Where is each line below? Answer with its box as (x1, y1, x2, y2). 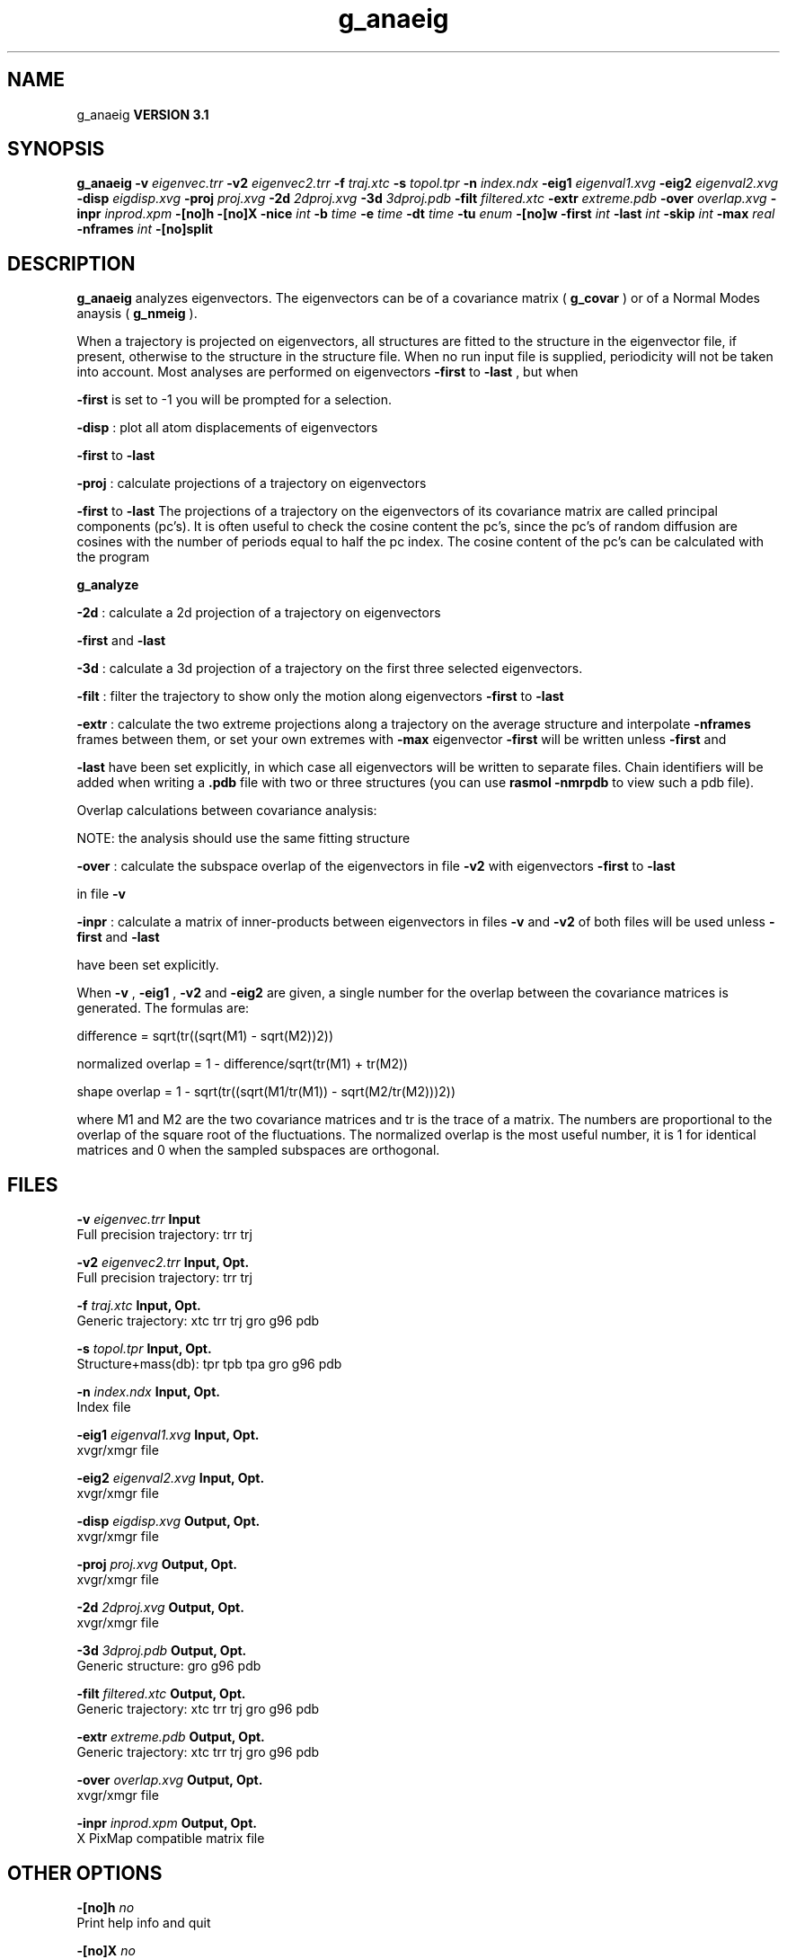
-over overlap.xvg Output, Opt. (76, 1772, 263, 1788)
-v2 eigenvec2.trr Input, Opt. (76, 1254, 250, 1271)
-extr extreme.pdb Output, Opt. (76, 1729, 265, 1745)
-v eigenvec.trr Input (76, 1211, 200, 1228)
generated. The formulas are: (76, 1000, 250, 1016)
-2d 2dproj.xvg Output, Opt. (76, 1600, 244, 1616)
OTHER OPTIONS (7, 1861, 163, 1884)
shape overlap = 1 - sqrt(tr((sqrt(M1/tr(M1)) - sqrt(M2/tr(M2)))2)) (76, 1084, 456, 1100)
